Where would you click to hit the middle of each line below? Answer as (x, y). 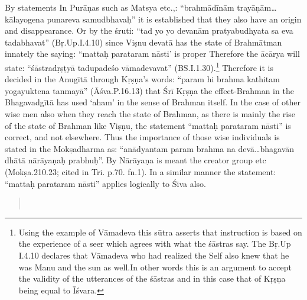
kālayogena (25, 19)
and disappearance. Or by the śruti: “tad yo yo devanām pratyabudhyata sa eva (149, 30)
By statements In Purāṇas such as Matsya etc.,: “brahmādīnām (120, 7)
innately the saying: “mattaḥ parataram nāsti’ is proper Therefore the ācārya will (152, 54)
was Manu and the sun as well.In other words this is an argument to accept (155, 267)
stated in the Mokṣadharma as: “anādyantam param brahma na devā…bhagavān (150, 148)
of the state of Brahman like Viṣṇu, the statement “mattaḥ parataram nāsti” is (148, 125)
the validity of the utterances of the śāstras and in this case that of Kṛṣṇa (152, 278)
